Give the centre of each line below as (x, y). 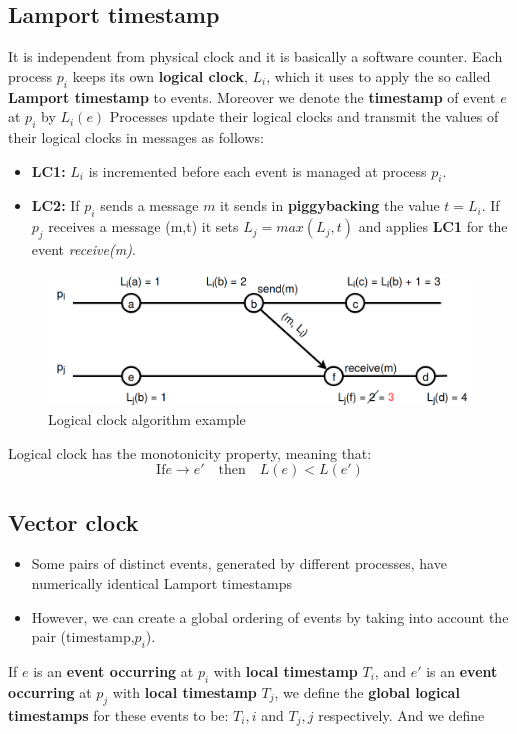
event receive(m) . (83, 248)
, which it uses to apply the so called (378, 75)
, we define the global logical (367, 691)
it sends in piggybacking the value (330, 205)
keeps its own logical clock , (160, 75)
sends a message (149, 205)
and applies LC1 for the (433, 226)
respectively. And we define (401, 714)
